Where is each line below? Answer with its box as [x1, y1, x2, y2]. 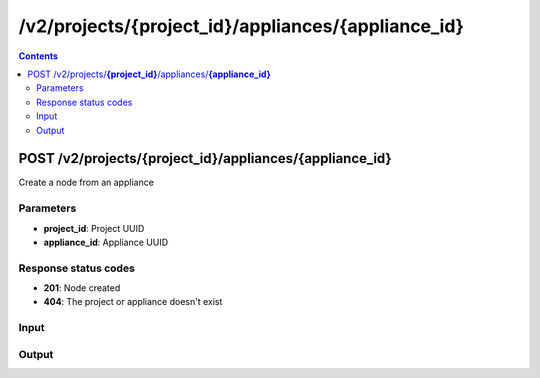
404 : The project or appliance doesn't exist [43, 296, 223, 308]
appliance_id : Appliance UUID [43, 236, 169, 248]
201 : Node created [43, 282, 121, 294]
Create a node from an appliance [18, 176, 155, 189]
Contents [18, 50, 59, 62]
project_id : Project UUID [43, 222, 145, 234]
